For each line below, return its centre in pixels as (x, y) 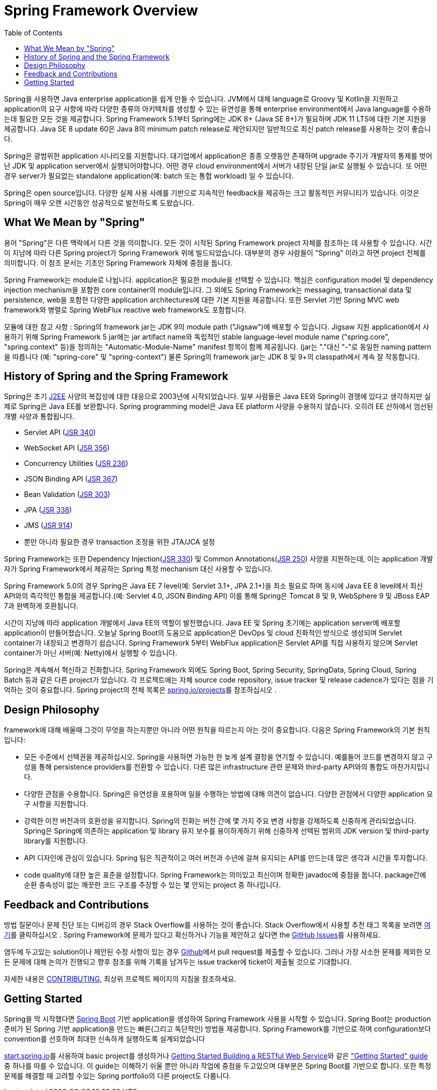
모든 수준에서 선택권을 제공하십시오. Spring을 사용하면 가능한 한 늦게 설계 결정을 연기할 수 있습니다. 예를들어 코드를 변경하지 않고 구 (228, 757)
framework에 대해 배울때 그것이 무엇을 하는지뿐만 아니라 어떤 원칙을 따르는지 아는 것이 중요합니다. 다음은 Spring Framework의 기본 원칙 (217, 730)
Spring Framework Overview (101, 10)
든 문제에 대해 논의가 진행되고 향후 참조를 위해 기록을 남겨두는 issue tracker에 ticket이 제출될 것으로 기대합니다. (178, 962)
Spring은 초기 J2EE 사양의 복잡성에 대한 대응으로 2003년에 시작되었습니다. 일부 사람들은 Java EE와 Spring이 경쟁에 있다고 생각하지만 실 (217, 396)
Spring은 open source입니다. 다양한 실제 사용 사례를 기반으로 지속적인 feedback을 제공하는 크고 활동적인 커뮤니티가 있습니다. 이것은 (212, 192)
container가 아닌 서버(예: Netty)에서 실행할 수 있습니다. (91, 653)
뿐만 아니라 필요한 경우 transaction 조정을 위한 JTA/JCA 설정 (119, 542)
